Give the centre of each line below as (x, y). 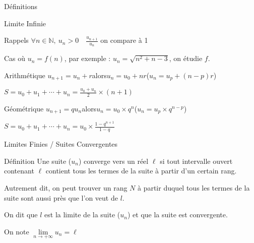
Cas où (15, 58)
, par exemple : (87, 58)
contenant (19, 171)
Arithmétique (25, 75)
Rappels (16, 40)
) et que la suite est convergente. (177, 215)
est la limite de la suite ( (82, 215)
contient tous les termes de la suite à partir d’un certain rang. (141, 171)
